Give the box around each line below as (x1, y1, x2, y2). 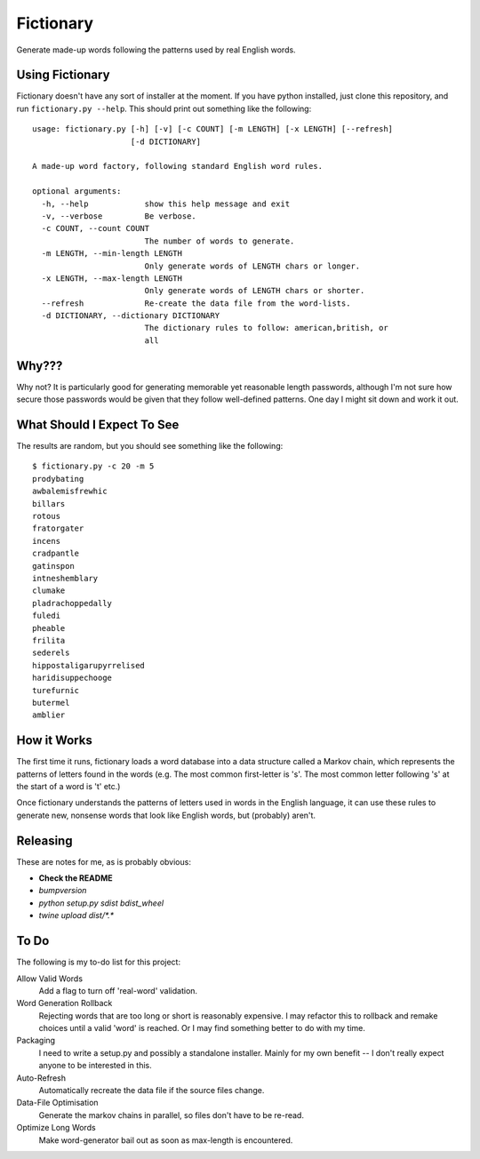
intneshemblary (32, 573, 99, 583)
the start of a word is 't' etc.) (16, 780, 121, 791)
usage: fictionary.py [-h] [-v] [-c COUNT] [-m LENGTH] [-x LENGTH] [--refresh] (32, 124, 394, 134)
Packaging (16, 1035, 56, 1046)
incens (32, 536, 61, 546)
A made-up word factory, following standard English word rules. (32, 161, 324, 172)
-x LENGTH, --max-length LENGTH (41, 273, 182, 284)
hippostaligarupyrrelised (32, 660, 146, 670)
